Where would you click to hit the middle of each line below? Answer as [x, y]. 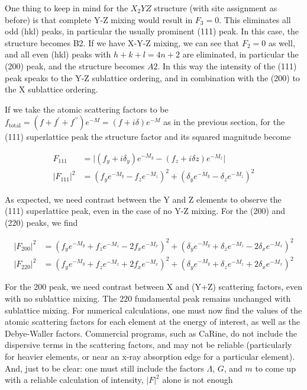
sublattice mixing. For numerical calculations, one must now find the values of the [153, 310]
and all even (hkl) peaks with [58, 54]
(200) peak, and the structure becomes [75, 65]
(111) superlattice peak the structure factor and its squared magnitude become [148, 137]
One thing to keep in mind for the [67, 8]
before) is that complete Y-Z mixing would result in [99, 19]
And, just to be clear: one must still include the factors [104, 368]
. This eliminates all [255, 19]
